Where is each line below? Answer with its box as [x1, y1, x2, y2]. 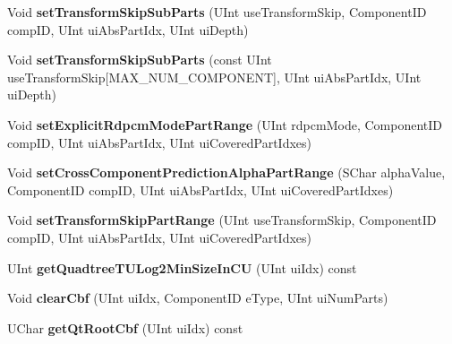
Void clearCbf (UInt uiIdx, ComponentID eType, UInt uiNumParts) [7, 288, 388, 307]
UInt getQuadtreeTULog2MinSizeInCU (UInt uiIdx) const [7, 258, 357, 277]
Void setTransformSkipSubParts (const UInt [7, 50, 272, 69]
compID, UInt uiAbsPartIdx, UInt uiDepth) [7, 20, 249, 39]
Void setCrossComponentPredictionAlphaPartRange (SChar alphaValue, [7, 163, 446, 182]
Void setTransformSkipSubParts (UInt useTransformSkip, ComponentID [7, 3, 427, 21]
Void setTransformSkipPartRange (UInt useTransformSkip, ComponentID [7, 211, 437, 229]
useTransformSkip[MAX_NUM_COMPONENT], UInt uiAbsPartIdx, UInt [7, 67, 422, 86]
